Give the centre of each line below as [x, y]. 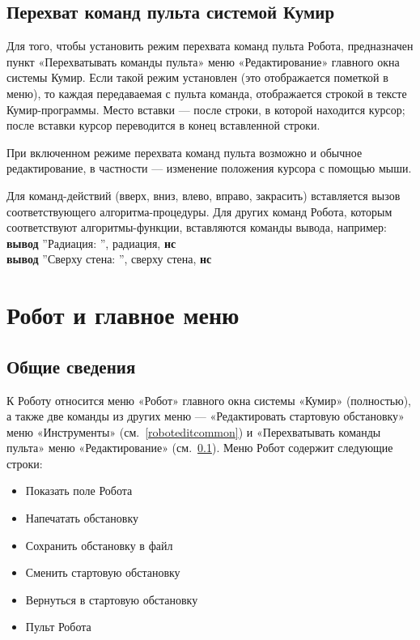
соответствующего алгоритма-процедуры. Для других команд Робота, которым [199, 211]
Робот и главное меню [123, 315]
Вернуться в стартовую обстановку [112, 599]
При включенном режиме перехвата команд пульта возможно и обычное [185, 152]
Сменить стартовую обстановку [103, 572]
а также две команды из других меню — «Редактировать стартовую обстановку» [206, 416]
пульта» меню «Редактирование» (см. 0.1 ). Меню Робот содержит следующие [200, 448]
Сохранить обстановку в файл [99, 545]
